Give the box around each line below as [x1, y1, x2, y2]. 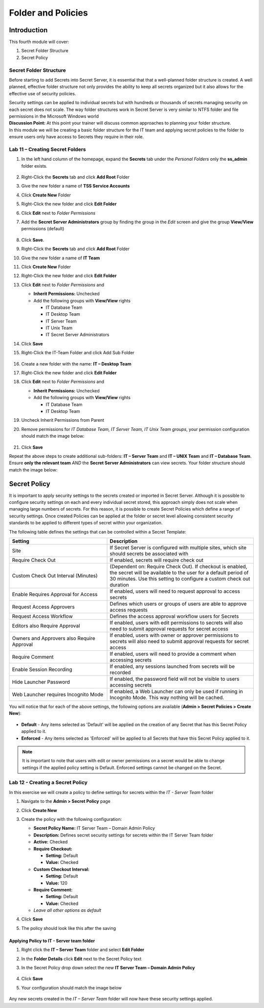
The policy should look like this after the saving [21, 925, 116, 931]
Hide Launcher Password [12, 678, 70, 685]
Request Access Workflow [12, 613, 73, 620]
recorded [110, 669, 131, 676]
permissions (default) [21, 226, 65, 232]
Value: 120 [45, 880, 68, 886]
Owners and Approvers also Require [12, 635, 95, 642]
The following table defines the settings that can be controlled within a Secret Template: [9, 529, 187, 535]
